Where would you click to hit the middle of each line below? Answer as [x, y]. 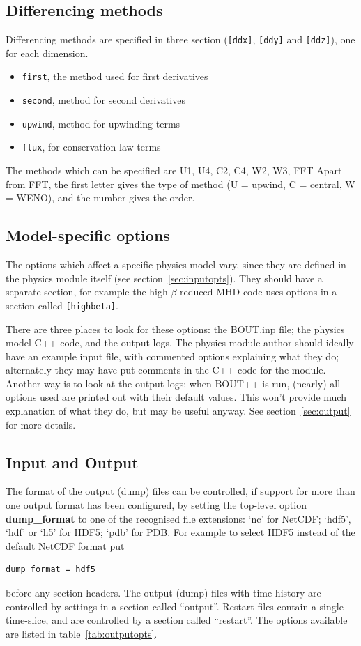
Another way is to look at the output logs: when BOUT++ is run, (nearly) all [173, 383]
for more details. [41, 424]
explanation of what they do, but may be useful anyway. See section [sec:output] [178, 411]
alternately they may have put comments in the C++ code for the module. [166, 370]
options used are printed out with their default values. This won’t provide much [176, 397]
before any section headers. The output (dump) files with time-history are [163, 593]
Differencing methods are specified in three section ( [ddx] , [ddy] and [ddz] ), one [180, 39]
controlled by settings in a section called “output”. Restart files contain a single [175, 606]
